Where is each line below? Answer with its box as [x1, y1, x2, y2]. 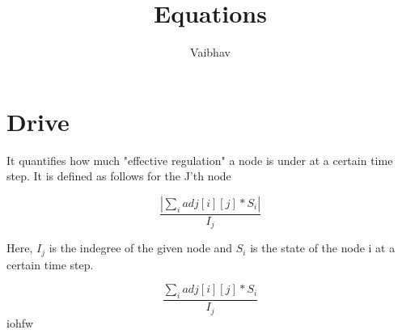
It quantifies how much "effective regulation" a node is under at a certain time [6, 151, 393, 168]
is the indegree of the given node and [49, 239, 233, 256]
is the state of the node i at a [250, 239, 396, 256]
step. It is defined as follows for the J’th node [6, 167, 231, 184]
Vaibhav [190, 44, 231, 61]
